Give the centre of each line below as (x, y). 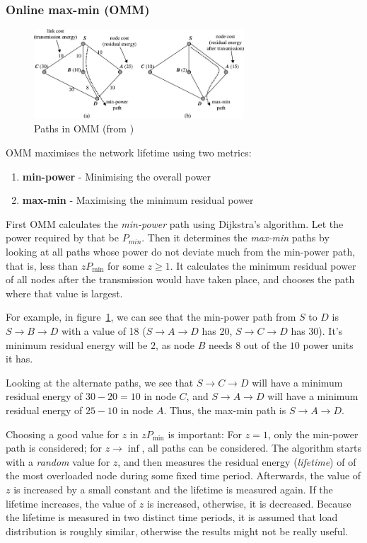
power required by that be (62, 238)
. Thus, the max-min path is (225, 410)
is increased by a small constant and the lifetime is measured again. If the (173, 489)
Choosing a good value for (62, 434)
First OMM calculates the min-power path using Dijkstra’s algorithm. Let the (175, 223)
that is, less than (42, 265)
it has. (19, 359)
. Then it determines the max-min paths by (235, 238)
